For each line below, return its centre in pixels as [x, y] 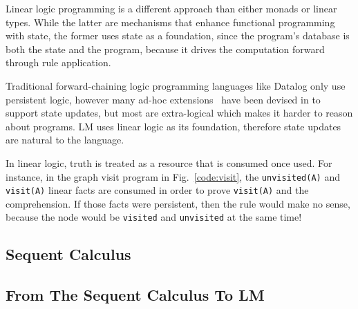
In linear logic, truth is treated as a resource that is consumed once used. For [169, 162]
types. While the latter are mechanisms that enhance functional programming [170, 22]
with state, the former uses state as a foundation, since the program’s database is [178, 36]
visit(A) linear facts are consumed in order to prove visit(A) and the [157, 190]
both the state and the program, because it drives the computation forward [165, 49]
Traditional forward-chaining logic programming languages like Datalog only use [176, 85]
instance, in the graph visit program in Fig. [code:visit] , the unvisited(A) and [173, 176]
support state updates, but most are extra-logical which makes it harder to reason [179, 113]
